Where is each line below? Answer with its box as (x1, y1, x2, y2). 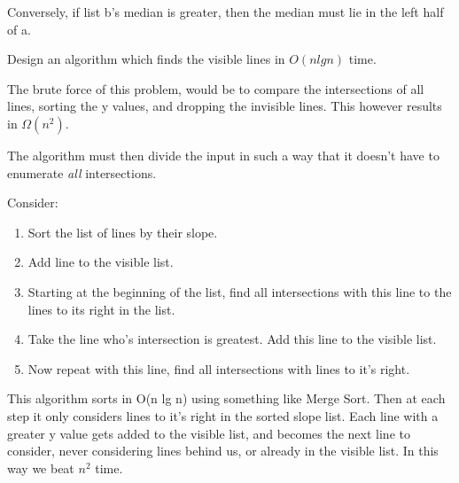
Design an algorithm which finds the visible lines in (7, 50, 285, 68)
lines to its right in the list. (27, 300, 175, 318)
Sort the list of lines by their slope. (27, 222, 218, 241)
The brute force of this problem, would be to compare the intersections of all (7, 79, 424, 97)
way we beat (7, 458, 74, 477)
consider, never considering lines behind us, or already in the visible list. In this (7, 441, 439, 460)
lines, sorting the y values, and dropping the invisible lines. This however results (7, 97, 442, 115)
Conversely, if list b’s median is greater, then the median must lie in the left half (7, 3, 444, 20)
